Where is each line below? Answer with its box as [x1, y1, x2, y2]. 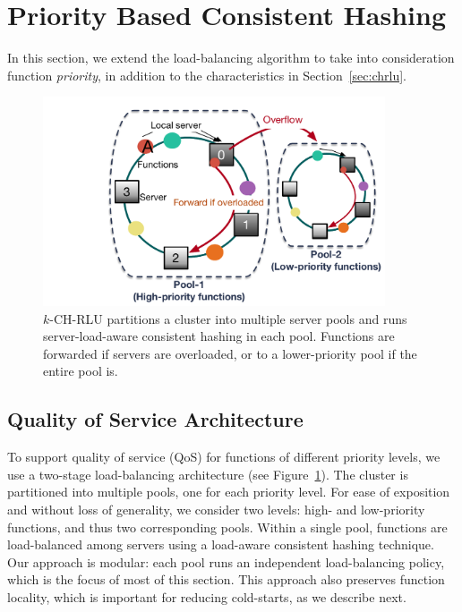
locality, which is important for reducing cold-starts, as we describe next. [7, 587, 406, 606]
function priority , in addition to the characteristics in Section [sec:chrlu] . [7, 65, 406, 84]
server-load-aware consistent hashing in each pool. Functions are [43, 327, 395, 345]
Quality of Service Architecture [7, 405, 304, 433]
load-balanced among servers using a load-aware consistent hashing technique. [7, 535, 434, 554]
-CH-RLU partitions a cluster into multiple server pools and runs [49, 309, 407, 327]
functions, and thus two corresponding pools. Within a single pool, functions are [7, 517, 448, 536]
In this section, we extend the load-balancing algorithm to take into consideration [7, 48, 455, 67]
